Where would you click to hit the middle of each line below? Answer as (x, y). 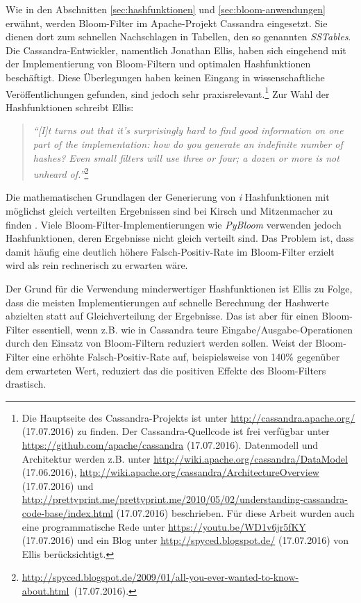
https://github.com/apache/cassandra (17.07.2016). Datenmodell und (170, 444)
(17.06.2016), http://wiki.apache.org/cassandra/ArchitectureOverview (170, 472)
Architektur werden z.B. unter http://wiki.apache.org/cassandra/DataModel (185, 458)
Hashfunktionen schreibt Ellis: (70, 107)
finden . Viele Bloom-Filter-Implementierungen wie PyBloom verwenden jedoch (174, 224)
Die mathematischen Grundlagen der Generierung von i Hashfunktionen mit (168, 197)
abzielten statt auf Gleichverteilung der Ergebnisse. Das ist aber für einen (162, 316)
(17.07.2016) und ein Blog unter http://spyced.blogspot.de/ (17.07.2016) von (185, 540)
